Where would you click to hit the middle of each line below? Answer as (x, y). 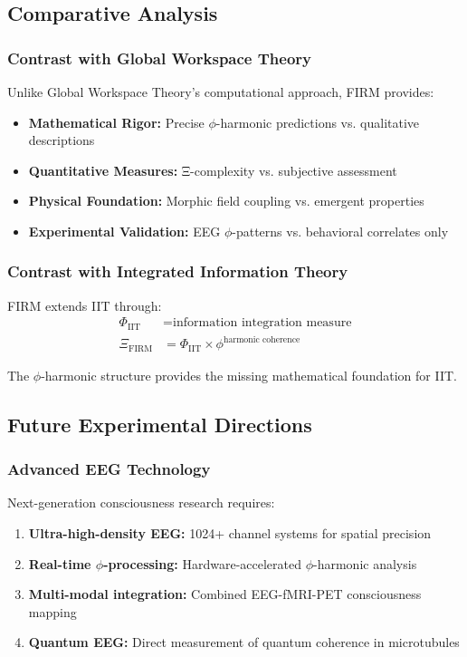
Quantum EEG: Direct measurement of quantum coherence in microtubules (244, 642)
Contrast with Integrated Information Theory (178, 271)
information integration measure (262, 323)
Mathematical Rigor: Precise (116, 122)
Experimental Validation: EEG (124, 231)
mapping (52, 611)
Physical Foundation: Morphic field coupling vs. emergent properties (226, 201)
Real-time (60, 563)
